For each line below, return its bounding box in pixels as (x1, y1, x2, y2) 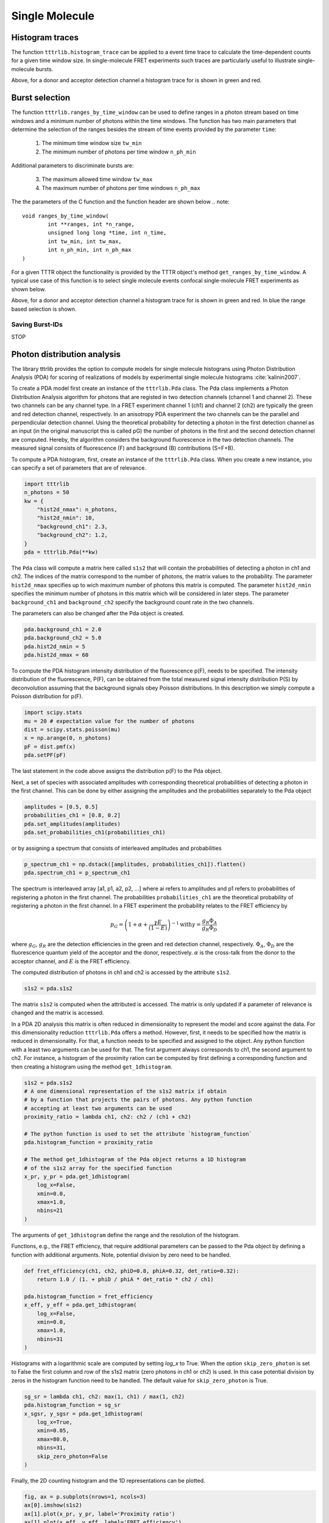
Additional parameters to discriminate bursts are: (11, 162, 134, 169)
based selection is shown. (11, 305, 77, 313)
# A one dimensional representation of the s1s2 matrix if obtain (24, 1087, 227, 1095)
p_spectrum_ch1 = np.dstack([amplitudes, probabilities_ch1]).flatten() (24, 861, 246, 868)
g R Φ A (202, 917, 218, 926)
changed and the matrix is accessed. (11, 1009, 104, 1017)
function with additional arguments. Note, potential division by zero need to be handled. (11, 1251, 232, 1258)
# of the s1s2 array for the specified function (24, 1164, 172, 1171)
